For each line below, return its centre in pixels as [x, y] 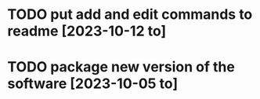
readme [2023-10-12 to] [87, 31]
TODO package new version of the [121, 67]
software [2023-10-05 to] [92, 84]
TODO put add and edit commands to [130, 15]
